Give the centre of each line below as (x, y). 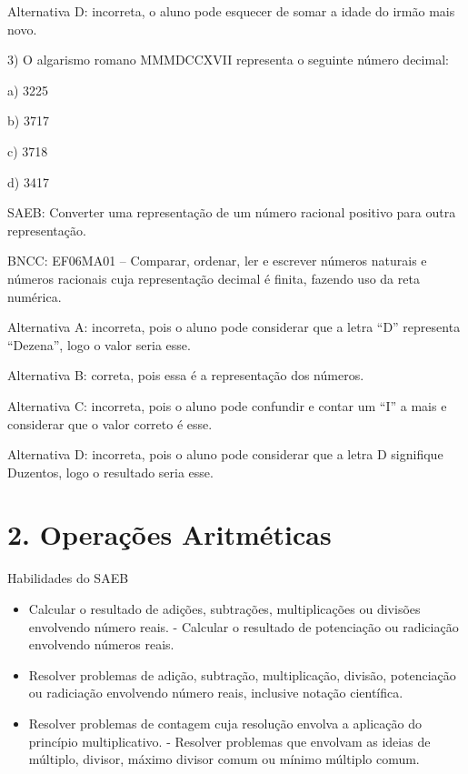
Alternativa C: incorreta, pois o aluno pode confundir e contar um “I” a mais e (227, 405)
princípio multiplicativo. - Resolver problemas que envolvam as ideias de (229, 741)
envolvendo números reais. (101, 644)
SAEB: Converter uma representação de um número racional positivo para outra (232, 212)
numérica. (35, 296)
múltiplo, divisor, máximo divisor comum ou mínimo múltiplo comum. (224, 759)
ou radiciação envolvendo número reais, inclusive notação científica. (216, 693)
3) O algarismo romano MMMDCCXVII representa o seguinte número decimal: (228, 60)
